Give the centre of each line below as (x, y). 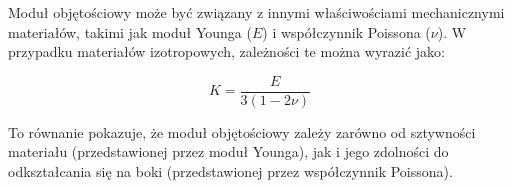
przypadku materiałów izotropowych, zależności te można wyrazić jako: (226, 51)
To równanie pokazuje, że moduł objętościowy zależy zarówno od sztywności (242, 131)
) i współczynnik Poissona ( (346, 31)
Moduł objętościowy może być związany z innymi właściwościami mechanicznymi (256, 12)
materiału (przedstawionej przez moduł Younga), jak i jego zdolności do (228, 151)
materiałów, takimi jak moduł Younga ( (130, 31)
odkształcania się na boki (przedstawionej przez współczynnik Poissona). (230, 171)
